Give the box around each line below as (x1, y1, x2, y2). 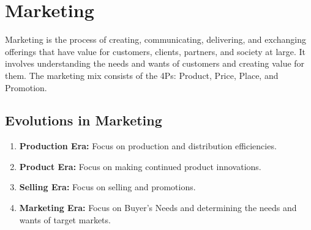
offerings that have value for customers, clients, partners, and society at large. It (5, 45, 306, 57)
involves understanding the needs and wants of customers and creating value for (5, 57, 305, 70)
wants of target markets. (19, 213, 111, 226)
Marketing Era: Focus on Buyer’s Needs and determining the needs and (19, 201, 297, 214)
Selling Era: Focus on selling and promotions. (19, 180, 196, 193)
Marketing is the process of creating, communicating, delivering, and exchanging (5, 33, 306, 46)
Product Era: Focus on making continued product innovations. (19, 160, 261, 172)
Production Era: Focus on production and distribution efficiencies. (19, 139, 277, 152)
